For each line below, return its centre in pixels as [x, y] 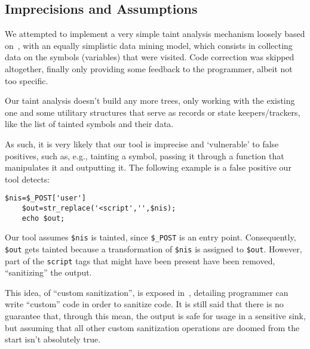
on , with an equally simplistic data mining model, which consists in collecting [149, 45]
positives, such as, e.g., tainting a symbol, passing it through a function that [145, 155]
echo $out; [43, 218]
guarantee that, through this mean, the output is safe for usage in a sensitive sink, [155, 316]
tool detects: [27, 179]
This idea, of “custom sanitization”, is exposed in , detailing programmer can [147, 292]
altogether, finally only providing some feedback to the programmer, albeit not [149, 68]
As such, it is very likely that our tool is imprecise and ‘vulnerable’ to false [142, 143]
